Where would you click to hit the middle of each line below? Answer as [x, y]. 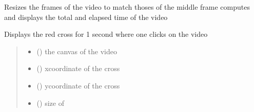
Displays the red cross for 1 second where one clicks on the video [106, 34]
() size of [50, 103]
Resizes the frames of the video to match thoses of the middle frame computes [127, 7]
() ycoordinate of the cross [78, 85]
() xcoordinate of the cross [78, 68]
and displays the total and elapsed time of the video [86, 17]
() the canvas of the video [77, 51]
